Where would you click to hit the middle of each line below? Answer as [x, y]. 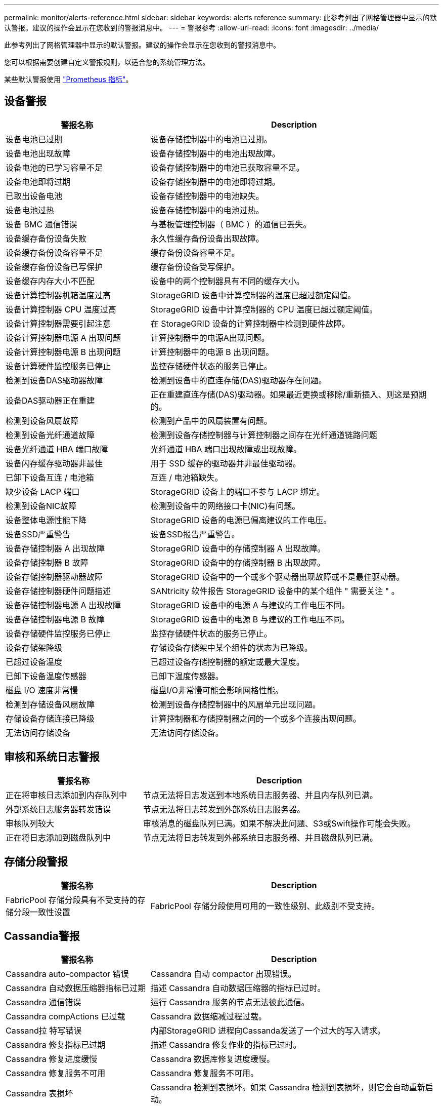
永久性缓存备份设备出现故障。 [207, 238]
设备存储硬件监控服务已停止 [58, 633]
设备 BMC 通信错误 [41, 224]
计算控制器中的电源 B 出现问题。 [212, 352]
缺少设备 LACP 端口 [43, 491]
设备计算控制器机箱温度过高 [58, 295]
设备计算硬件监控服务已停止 [58, 366]
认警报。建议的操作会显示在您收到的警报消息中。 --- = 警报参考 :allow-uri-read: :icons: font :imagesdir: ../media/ [192, 28]
